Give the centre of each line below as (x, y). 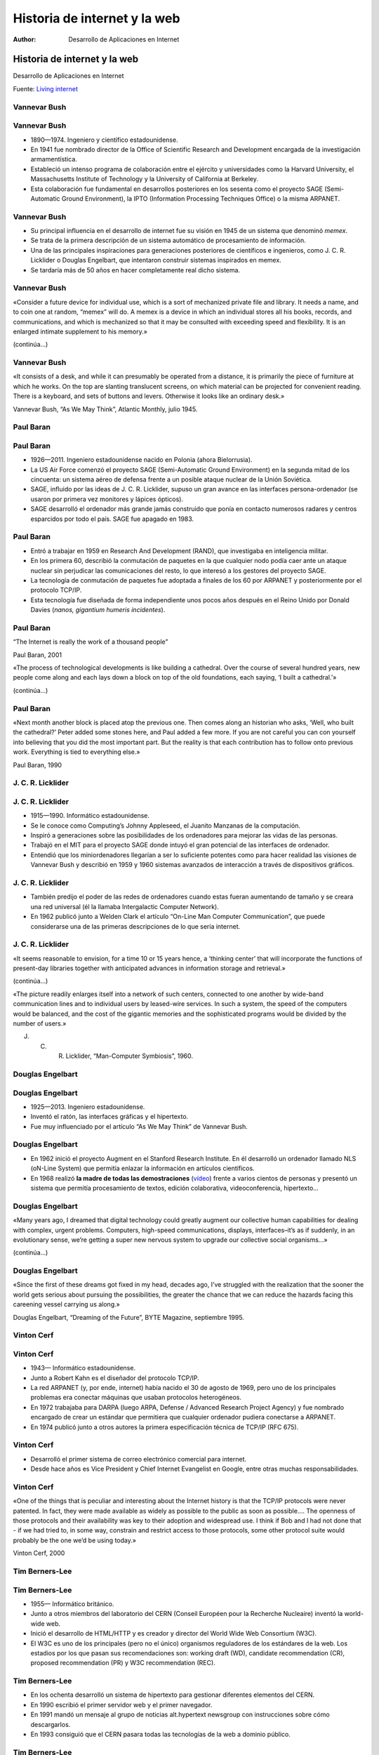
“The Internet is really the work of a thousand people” (91, 642)
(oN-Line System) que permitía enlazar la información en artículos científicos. (143, 1168)
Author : (25, 39)
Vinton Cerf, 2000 (39, 1553)
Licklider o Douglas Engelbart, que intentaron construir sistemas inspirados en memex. (156, 260)
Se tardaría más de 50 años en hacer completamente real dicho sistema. (135, 270)
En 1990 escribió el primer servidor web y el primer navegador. (121, 1704)
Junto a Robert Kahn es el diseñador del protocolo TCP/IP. (115, 1378)
